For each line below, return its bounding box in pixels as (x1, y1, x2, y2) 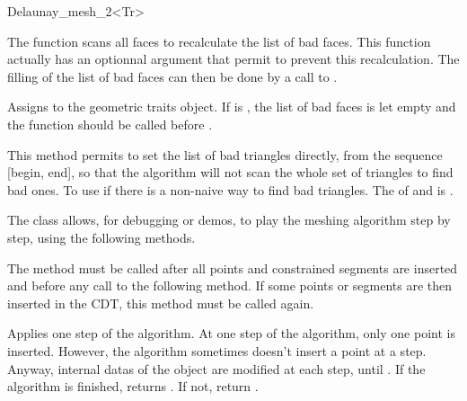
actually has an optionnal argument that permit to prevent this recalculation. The (7, 49, 460, 68)
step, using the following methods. (7, 227, 196, 246)
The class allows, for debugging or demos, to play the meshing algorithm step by (7, 210, 451, 229)
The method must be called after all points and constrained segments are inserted (7, 258, 458, 277)
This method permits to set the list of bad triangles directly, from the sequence (7, 145, 443, 164)
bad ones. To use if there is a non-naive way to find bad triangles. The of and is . (7, 180, 454, 199)
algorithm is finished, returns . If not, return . (7, 377, 259, 396)
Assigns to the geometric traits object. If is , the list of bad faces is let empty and (7, 97, 456, 116)
